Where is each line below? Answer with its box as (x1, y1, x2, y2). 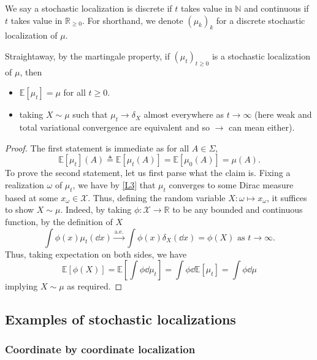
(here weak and (254, 108, 312, 121)
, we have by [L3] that (72, 178, 156, 191)
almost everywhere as (143, 108, 224, 121)
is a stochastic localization (212, 49, 310, 62)
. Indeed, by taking (60, 203, 132, 216)
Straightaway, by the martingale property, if (5, 49, 170, 62)
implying (5, 280, 38, 293)
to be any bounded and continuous (172, 203, 303, 216)
